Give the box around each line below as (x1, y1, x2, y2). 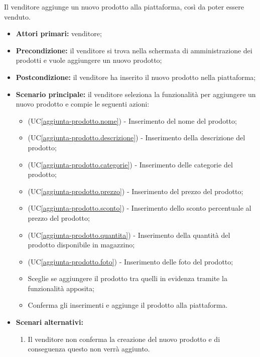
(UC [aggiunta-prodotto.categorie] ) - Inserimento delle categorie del (28, 159, 233, 169)
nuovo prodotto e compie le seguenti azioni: (16, 99, 150, 109)
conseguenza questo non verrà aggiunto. (28, 343, 150, 354)
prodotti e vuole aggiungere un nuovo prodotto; (16, 55, 162, 65)
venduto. (4, 11, 31, 22)
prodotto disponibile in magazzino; (28, 239, 135, 250)
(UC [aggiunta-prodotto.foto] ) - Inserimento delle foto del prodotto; (28, 256, 233, 266)
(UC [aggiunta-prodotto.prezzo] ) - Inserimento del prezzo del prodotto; (28, 186, 243, 196)
